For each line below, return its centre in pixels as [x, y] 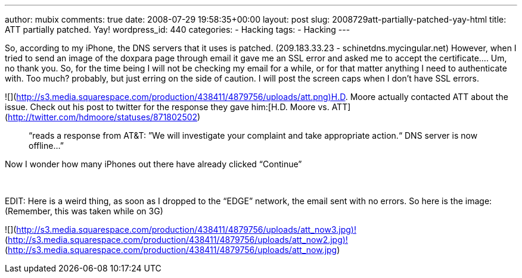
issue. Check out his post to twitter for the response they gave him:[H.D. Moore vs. [167, 107]
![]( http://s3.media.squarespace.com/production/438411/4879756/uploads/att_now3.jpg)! [181, 229]
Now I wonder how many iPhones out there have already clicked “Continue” [153, 164]
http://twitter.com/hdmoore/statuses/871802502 [103, 117]
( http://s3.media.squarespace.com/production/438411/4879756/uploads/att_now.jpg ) [173, 250]
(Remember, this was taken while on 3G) [84, 211]
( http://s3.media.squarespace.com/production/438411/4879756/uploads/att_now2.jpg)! [176, 240]
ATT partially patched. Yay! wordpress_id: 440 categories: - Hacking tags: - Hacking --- [178, 29]
